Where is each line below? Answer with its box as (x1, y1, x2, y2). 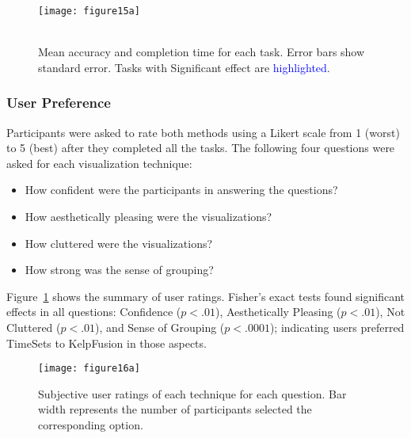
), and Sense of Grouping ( (95, 319, 225, 335)
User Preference (6, 93, 111, 112)
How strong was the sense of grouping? (25, 261, 214, 278)
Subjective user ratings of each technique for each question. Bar (38, 385, 347, 402)
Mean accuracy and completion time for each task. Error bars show (38, 44, 365, 60)
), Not (375, 303, 405, 320)
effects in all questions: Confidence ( (6, 303, 181, 320)
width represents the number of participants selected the (38, 401, 312, 417)
